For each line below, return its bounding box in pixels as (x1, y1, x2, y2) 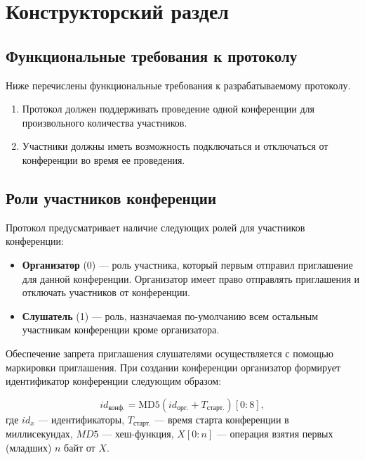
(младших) (6, 440, 52, 454)
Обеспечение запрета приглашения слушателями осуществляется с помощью (6, 345, 333, 360)
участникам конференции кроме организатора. (22, 322, 220, 337)
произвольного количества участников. (22, 115, 187, 129)
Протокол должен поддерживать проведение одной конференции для (22, 101, 315, 116)
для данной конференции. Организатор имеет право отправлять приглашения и (22, 271, 360, 286)
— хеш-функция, (102, 426, 174, 441)
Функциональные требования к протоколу (6, 44, 298, 66)
